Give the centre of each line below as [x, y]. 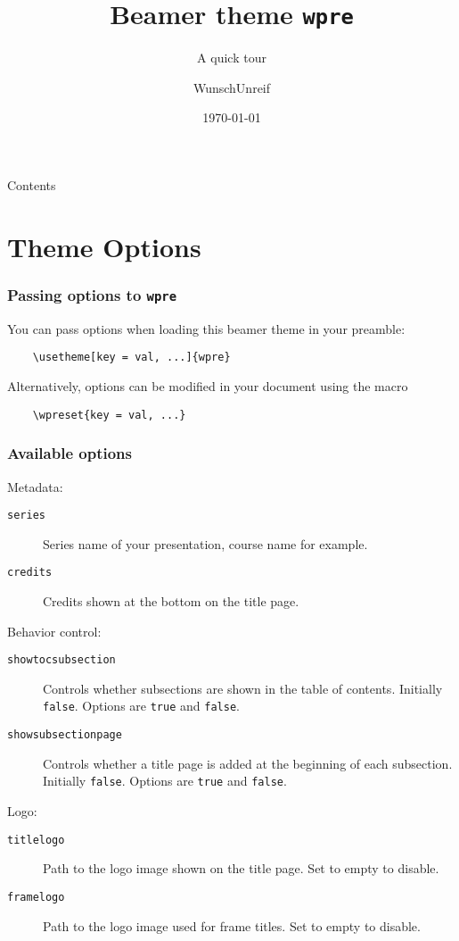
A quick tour [232, 58]
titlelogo [36, 840]
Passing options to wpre [92, 294]
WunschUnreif [232, 87]
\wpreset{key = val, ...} [109, 415]
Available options [70, 453]
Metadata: [35, 486]
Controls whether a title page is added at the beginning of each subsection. [248, 763]
